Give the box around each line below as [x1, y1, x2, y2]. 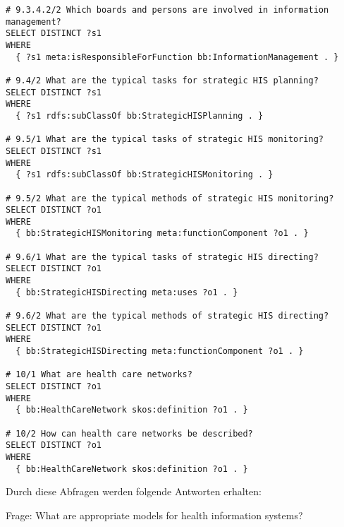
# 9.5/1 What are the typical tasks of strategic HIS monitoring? [6, 134, 324, 145]
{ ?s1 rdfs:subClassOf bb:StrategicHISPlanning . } [16, 110, 264, 121]
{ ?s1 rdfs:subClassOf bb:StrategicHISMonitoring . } [16, 170, 274, 180]
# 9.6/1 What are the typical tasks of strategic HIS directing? [6, 251, 319, 262]
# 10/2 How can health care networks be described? [6, 428, 253, 439]
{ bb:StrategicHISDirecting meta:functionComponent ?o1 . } [16, 346, 304, 357]
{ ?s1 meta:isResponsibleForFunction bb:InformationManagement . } [16, 52, 339, 62]
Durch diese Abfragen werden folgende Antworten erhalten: [6, 484, 262, 499]
